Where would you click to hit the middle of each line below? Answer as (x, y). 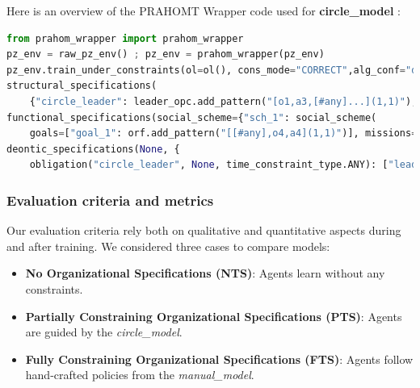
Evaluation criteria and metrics (110, 200)
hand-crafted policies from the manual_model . (140, 375)
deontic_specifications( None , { (93, 149)
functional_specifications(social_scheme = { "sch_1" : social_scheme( (192, 117)
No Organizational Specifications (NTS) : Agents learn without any (205, 273)
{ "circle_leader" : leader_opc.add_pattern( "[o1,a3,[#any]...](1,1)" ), (223, 101)
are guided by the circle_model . (104, 332)
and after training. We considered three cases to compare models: (168, 246)
